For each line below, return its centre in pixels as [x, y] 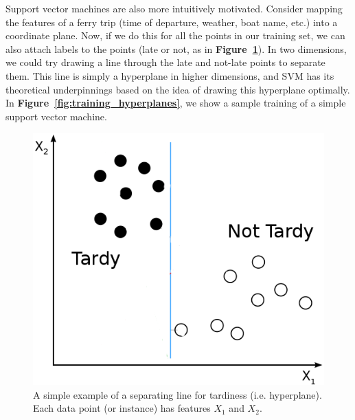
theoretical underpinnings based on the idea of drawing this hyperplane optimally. [178, 89]
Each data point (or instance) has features [122, 408]
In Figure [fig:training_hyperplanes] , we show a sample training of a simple [176, 103]
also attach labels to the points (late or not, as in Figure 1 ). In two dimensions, [176, 48]
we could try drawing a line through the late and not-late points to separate [165, 62]
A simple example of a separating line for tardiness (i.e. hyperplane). [177, 394]
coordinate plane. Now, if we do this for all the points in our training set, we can [175, 35]
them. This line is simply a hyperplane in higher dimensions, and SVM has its [170, 75]
